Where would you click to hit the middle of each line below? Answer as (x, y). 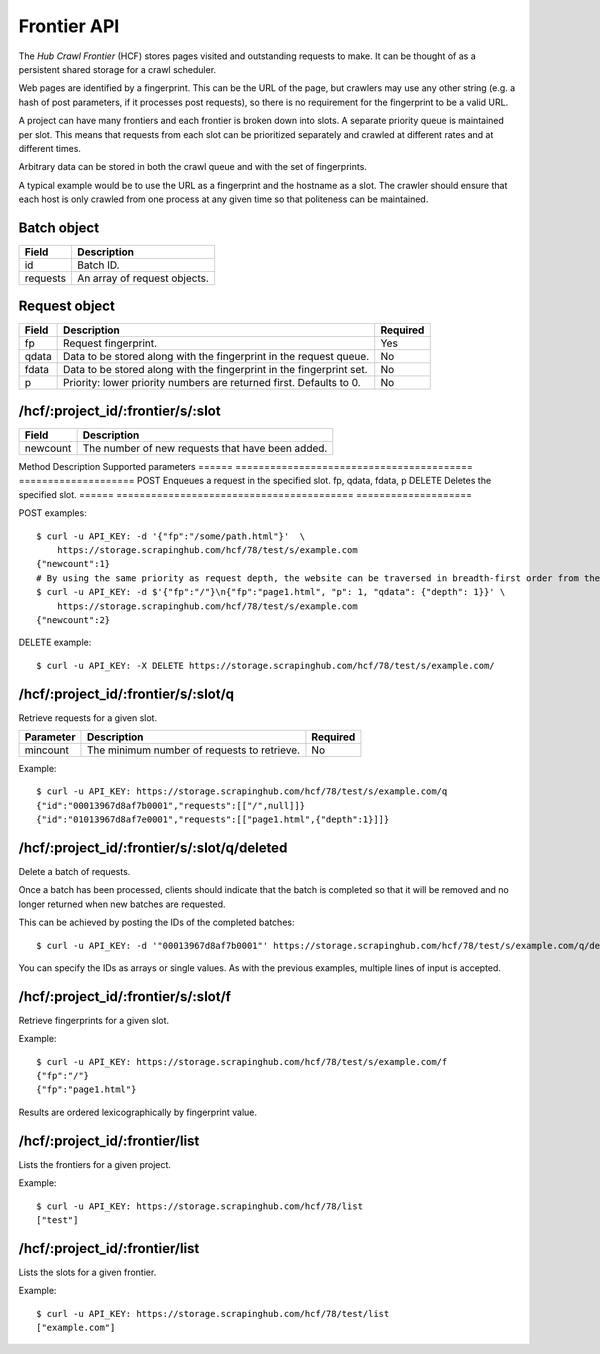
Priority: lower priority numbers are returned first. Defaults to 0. (212, 383)
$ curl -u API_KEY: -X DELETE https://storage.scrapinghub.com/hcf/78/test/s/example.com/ (265, 665)
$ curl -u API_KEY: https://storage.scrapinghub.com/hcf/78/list (200, 1206)
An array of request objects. (143, 278)
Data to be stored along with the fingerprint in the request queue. (216, 357)
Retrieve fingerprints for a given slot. (94, 1020)
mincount (46, 750)
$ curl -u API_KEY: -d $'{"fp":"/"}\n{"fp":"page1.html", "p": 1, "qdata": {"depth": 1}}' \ (271, 592)
